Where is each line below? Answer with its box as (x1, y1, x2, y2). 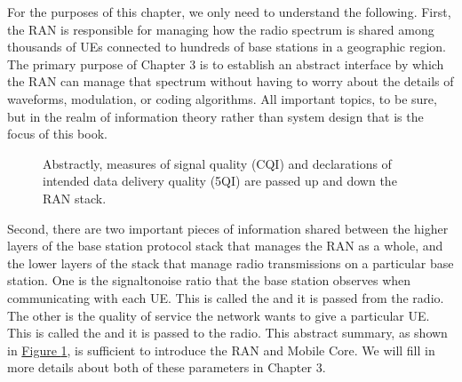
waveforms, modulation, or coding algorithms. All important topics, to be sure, (7, 89, 437, 107)
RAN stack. (43, 188, 107, 207)
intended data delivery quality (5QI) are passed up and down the (43, 171, 397, 190)
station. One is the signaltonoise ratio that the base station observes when (7, 271, 411, 290)
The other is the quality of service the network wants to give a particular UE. (7, 306, 430, 324)
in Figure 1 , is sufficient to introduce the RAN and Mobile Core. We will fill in (7, 340, 435, 359)
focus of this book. (7, 124, 108, 143)
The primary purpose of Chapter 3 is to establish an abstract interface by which (7, 54, 444, 73)
